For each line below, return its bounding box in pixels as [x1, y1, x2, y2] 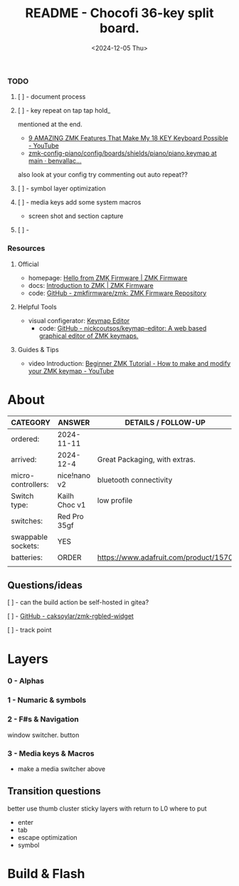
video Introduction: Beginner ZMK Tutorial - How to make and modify [28, 359, 231, 368]
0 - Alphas [7, 676, 45, 686]
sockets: [11, 540, 39, 550]
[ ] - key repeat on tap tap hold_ [17, 106, 111, 115]
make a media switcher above [17, 764, 106, 773]
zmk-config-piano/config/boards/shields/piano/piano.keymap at [28, 149, 217, 158]
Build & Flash [7, 865, 85, 882]
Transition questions [7, 785, 101, 798]
